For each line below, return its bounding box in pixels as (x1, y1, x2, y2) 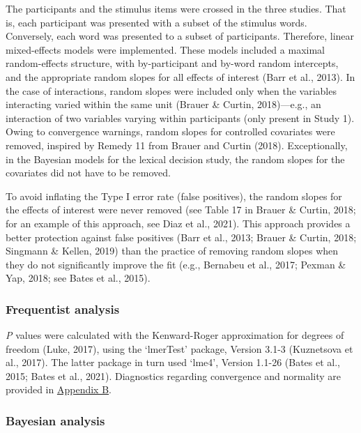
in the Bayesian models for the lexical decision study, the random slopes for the (6, 151, 345, 166)
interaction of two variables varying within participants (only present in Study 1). (6, 110, 355, 125)
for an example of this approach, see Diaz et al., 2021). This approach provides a (6, 215, 351, 230)
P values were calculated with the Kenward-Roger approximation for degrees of (6, 328, 344, 342)
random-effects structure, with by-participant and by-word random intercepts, (6, 56, 339, 70)
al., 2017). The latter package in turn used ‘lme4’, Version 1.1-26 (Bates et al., (6, 355, 341, 370)
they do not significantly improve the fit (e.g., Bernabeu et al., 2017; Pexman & (6, 257, 346, 271)
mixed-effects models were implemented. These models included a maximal (6, 42, 325, 56)
